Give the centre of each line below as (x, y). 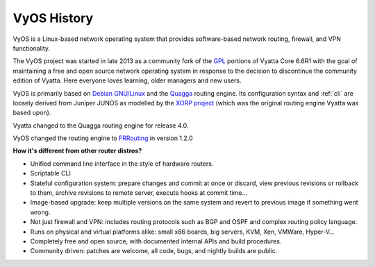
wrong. (40, 212)
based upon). (32, 113)
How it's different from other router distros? (77, 151)
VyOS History (53, 18)
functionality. (32, 48)
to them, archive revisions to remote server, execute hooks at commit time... (139, 193)
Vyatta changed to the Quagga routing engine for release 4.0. (101, 126)
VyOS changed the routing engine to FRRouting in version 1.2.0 (103, 138)
